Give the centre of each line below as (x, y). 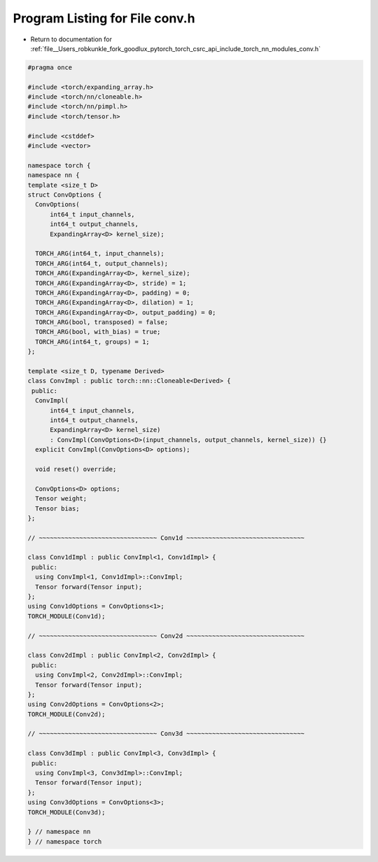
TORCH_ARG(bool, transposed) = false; (101, 322)
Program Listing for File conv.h (104, 18)
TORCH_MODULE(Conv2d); (66, 714)
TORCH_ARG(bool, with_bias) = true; (98, 332)
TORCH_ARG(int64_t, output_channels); (101, 263)
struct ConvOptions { (65, 195)
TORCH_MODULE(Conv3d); (66, 812)
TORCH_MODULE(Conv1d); (66, 616)
